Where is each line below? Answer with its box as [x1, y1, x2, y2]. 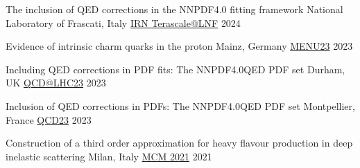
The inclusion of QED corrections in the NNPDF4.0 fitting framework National [6, 2, 343, 16]
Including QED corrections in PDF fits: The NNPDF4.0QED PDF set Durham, [6, 62, 345, 76]
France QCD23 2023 [6, 112, 92, 127]
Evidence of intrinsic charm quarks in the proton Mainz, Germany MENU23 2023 [6, 39, 353, 53]
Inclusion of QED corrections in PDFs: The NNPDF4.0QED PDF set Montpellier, [6, 98, 355, 113]
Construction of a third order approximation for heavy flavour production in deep [6, 136, 353, 150]
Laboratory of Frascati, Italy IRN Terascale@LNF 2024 [6, 15, 241, 30]
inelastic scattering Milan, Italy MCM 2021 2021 [6, 149, 212, 163]
